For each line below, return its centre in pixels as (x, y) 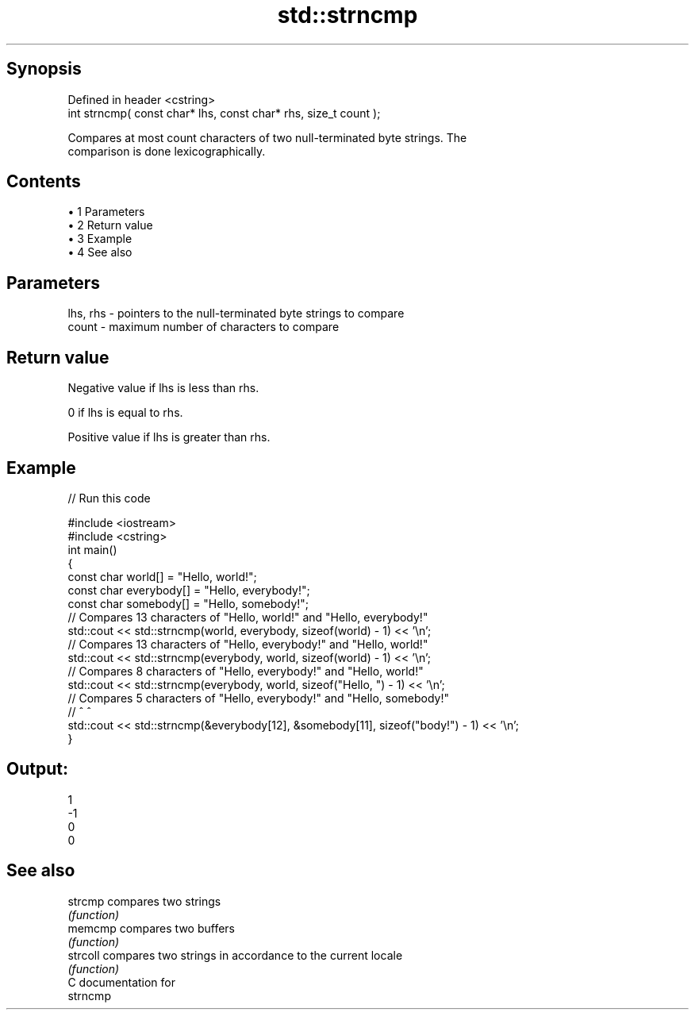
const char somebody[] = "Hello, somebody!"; (188, 603)
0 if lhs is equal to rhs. (125, 413)
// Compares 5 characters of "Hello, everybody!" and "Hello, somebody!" (259, 698)
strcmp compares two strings (144, 901)
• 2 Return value (110, 225)
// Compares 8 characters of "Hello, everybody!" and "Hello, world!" (246, 671)
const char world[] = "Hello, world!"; (162, 576)
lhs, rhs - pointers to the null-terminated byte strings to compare (236, 314)
